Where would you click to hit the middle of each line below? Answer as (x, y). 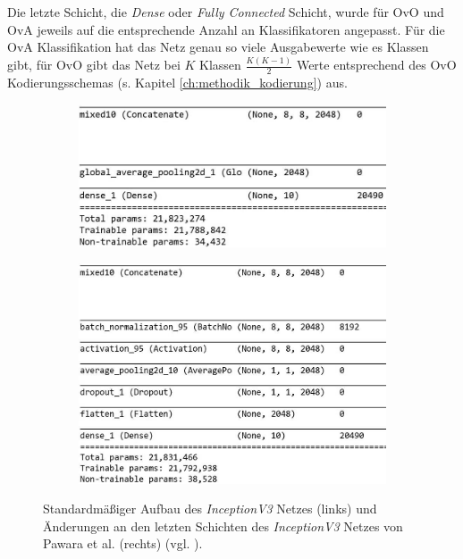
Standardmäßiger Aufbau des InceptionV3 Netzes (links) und (210, 509)
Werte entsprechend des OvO (376, 65)
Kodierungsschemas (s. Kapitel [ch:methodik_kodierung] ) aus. (177, 82)
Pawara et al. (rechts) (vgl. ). (123, 543)
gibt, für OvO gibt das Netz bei (94, 65)
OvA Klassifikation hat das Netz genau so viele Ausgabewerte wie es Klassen (218, 47)
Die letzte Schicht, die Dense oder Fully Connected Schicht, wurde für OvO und (226, 12)
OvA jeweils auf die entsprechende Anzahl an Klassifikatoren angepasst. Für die (226, 29)
